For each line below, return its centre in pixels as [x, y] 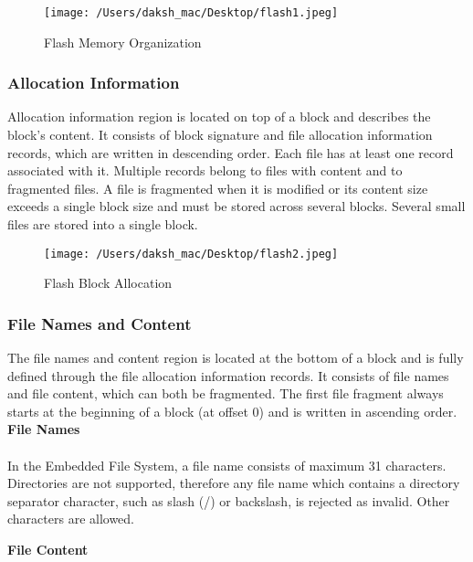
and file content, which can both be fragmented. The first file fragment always [226, 393]
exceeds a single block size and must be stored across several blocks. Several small [236, 206]
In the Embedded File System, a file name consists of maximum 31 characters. [227, 465]
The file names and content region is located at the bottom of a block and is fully [236, 358]
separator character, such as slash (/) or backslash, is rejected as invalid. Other [229, 500]
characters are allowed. [71, 519]
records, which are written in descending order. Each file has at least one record [231, 152]
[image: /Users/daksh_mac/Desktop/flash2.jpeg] [191, 254]
